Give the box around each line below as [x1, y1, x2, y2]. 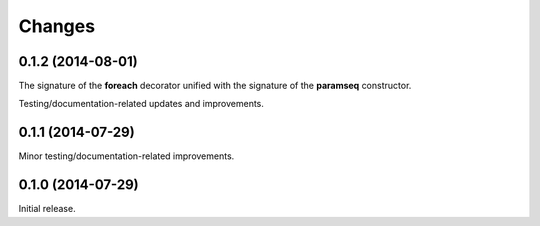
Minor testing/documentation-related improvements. [18, 150, 235, 162]
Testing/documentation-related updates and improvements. [18, 98, 265, 110]
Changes [18, 15, 95, 37]
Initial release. [18, 203, 76, 215]
